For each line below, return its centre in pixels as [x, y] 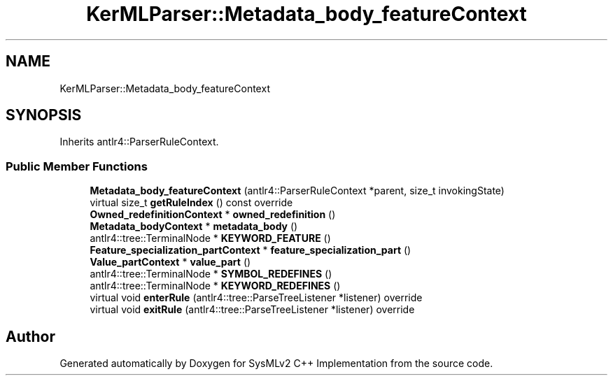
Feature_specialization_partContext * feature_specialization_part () [251, 250]
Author [30, 336]
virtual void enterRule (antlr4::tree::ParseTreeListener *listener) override [256, 298]
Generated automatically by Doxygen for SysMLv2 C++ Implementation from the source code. [276, 364]
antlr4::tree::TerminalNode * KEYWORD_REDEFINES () [215, 286]
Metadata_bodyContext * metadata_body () [194, 227]
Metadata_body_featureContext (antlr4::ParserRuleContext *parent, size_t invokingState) [297, 191]
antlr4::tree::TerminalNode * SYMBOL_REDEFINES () [211, 274]
